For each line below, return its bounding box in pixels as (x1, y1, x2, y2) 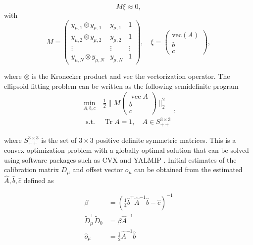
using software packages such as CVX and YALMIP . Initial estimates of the (4, 154, 237, 165)
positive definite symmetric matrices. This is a (96, 134, 236, 145)
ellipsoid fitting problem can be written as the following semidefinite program (4, 80, 239, 91)
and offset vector (72, 164, 123, 175)
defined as (23, 175, 54, 185)
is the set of (41, 134, 77, 145)
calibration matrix (4, 164, 59, 175)
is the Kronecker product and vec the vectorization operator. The (32, 71, 230, 81)
